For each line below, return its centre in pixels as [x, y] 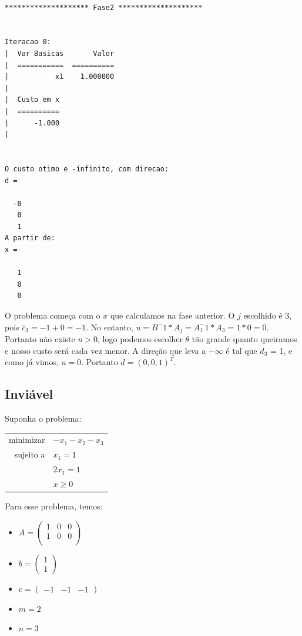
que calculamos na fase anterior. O [172, 315]
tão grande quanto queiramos [244, 339]
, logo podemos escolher [140, 339]
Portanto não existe [40, 339]
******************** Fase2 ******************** [104, 7]
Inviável [29, 394]
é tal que [241, 350]
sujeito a [30, 454]
